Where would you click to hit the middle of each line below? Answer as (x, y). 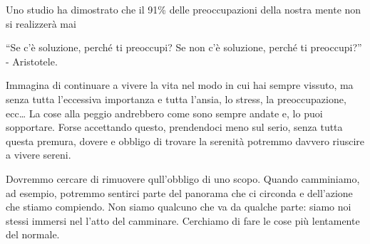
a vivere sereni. (38, 155)
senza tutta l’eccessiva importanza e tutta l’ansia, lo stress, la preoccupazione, (176, 99)
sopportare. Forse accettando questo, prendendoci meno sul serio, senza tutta (174, 127)
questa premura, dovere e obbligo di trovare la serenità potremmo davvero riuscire (185, 140)
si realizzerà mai (41, 23)
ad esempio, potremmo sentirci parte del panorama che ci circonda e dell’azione (179, 192)
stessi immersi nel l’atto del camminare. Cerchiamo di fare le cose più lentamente (183, 220)
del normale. (33, 234)
